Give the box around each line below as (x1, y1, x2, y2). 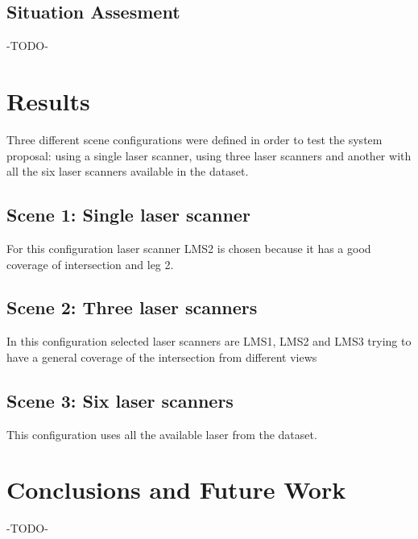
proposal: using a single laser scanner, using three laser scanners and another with (6, 147, 412, 164)
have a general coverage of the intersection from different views (6, 348, 317, 365)
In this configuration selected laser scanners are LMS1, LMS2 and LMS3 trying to (6, 333, 412, 350)
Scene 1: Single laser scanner (6, 202, 250, 227)
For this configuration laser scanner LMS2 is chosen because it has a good (6, 239, 371, 256)
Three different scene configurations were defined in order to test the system (6, 131, 383, 147)
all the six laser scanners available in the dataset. (6, 163, 249, 180)
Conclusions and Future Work (6, 473, 346, 506)
